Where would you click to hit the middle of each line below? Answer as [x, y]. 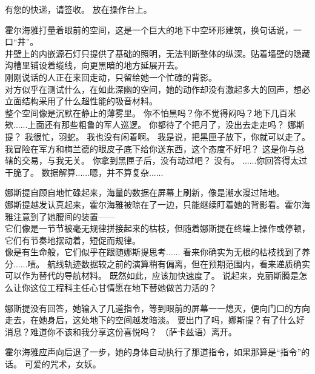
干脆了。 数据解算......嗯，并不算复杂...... [84, 172]
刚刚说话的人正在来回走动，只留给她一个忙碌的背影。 [111, 77]
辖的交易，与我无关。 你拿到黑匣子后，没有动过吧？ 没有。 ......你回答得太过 [156, 160]
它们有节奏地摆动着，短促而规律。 [73, 240]
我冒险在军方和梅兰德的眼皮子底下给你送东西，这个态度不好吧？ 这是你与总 [155, 148]
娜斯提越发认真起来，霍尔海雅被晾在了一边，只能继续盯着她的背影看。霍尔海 [157, 204]
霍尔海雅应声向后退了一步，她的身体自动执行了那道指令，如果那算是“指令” [153, 352]
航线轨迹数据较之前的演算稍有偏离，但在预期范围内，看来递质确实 [179, 263]
